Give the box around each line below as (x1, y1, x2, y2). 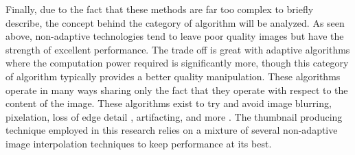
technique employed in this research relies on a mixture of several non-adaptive (5, 123, 338, 137)
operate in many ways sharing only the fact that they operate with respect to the (5, 82, 348, 97)
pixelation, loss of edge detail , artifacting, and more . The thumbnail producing (5, 109, 343, 123)
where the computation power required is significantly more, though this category (5, 56, 349, 70)
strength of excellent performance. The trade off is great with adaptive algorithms (5, 42, 350, 56)
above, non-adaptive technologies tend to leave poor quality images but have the (5, 29, 344, 43)
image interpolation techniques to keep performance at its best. (5, 136, 272, 150)
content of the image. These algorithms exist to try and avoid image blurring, (5, 96, 332, 110)
